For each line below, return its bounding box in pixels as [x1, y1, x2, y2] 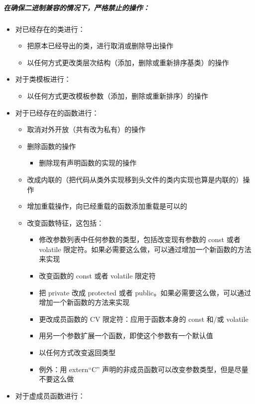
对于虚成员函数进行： [15, 390, 85, 401]
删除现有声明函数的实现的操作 [39, 157, 137, 168]
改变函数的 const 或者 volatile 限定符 [39, 270, 156, 281]
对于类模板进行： [15, 74, 71, 84]
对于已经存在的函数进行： [15, 107, 99, 118]
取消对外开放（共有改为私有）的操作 [27, 124, 146, 135]
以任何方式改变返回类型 [39, 347, 116, 358]
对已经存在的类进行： [15, 23, 85, 34]
